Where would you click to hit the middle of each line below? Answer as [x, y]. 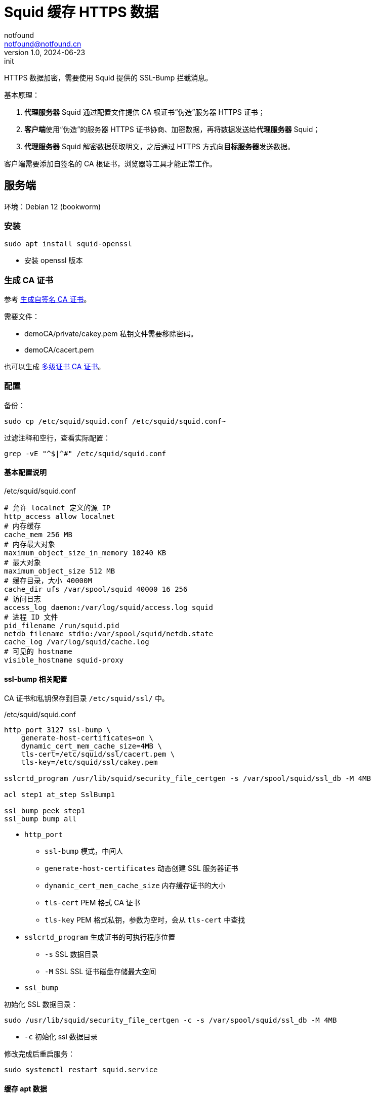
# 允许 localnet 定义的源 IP [57, 508]
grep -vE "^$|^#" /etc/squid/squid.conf [85, 453]
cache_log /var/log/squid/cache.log [77, 642]
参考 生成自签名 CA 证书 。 [48, 299]
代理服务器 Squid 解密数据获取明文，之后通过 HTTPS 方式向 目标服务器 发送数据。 [159, 146]
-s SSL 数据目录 [72, 954]
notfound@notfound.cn [43, 43]
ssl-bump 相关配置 [36, 679]
